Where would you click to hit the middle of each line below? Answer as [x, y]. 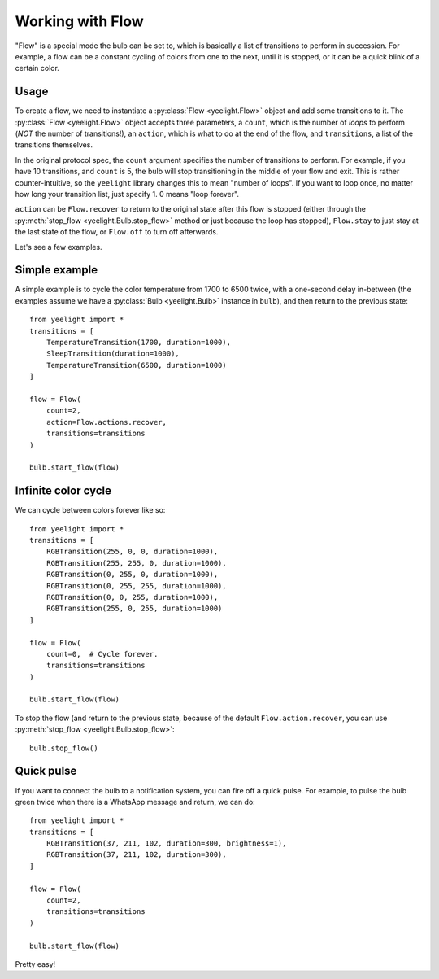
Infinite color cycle [63, 491]
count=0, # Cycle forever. [102, 654]
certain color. [37, 68]
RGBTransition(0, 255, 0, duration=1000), [132, 575]
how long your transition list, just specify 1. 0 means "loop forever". [127, 194]
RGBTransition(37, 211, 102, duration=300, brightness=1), [166, 844]
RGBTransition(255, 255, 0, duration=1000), [136, 563]
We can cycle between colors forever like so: [90, 510]
